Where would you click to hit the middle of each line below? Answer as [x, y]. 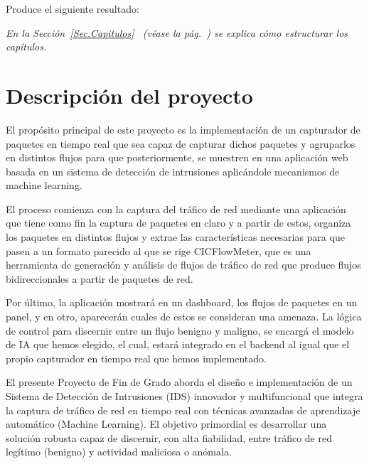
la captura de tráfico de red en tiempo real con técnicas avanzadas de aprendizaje [183, 410]
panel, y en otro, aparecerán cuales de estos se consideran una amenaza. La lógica [184, 317]
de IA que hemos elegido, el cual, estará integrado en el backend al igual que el [178, 344]
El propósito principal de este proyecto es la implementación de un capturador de [183, 129]
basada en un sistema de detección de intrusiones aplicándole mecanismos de [173, 171]
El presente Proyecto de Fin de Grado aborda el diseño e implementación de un [179, 382]
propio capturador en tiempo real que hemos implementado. [136, 358]
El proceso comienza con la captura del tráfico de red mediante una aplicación [176, 209]
